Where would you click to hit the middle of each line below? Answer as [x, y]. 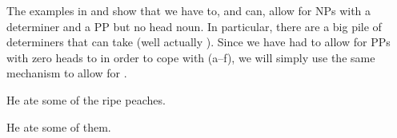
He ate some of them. [59, 126]
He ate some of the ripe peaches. [86, 99]
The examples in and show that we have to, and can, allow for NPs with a [189, 10]
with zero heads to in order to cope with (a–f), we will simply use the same [191, 57]
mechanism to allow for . [67, 73]
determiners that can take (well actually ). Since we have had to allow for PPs [198, 42]
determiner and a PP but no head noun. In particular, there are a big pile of [194, 26]
